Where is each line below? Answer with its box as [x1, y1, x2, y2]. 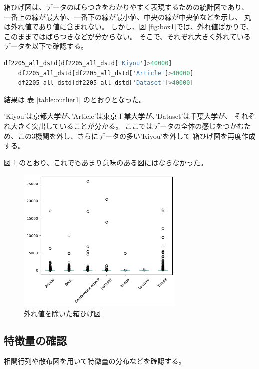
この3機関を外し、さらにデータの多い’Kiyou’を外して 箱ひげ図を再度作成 [17, 130, 256, 141]
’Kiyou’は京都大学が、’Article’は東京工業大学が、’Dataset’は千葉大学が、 [4, 111, 232, 121]
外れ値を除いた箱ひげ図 [24, 308, 101, 318]
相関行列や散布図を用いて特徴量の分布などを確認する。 [4, 356, 186, 366]
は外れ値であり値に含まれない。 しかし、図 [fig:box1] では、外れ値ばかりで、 [4, 21, 253, 32]
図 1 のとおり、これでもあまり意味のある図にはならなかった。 [4, 157, 208, 167]
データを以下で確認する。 [4, 41, 88, 51]
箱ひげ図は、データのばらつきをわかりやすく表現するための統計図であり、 [4, 2, 249, 12]
